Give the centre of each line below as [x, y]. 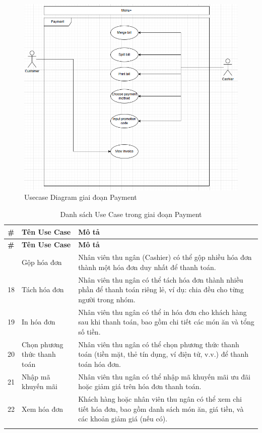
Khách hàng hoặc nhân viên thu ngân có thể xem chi [160, 399]
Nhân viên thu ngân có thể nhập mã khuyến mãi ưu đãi [165, 376]
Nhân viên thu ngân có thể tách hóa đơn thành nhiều [161, 279]
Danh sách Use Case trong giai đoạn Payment [131, 214]
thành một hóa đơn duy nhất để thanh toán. [147, 267]
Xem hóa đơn [43, 409]
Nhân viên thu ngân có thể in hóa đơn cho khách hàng [162, 312]
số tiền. [89, 331]
